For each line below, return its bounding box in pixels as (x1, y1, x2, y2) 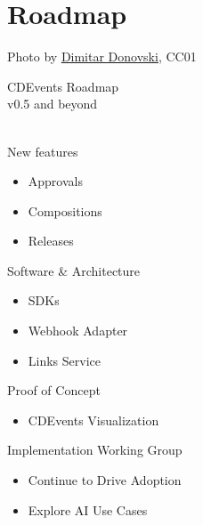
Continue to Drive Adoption (28, 471, 182, 489)
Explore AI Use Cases (28, 500, 148, 519)
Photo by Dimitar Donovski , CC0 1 (7, 47, 197, 66)
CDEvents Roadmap (7, 77, 119, 95)
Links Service (28, 351, 101, 369)
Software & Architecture (7, 261, 141, 279)
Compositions (28, 201, 102, 220)
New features (7, 141, 78, 160)
